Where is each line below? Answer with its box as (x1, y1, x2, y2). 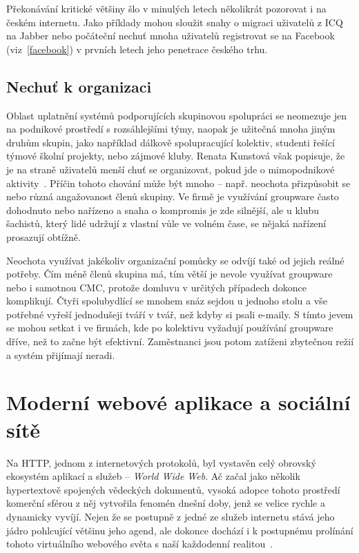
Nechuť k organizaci (6, 75, 152, 97)
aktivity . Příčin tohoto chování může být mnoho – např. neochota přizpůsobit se (6, 175, 351, 190)
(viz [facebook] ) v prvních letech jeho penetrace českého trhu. (6, 41, 268, 56)
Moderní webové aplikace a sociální (6, 388, 351, 416)
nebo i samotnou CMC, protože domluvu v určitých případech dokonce (6, 280, 307, 294)
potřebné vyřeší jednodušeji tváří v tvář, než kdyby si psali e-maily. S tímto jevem (6, 307, 353, 321)
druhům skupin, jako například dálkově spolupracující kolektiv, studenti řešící (6, 135, 335, 149)
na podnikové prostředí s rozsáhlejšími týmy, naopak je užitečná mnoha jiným (6, 122, 336, 136)
